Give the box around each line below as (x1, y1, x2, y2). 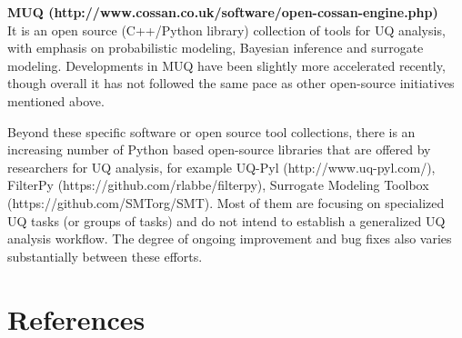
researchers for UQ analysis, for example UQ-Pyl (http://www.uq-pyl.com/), (7, 157, 436, 176)
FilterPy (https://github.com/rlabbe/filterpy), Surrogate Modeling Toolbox (7, 175, 429, 194)
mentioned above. (7, 91, 105, 110)
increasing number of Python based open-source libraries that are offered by (7, 140, 431, 159)
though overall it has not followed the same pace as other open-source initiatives (7, 74, 455, 93)
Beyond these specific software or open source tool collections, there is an (7, 122, 416, 141)
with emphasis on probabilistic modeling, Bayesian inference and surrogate (7, 38, 424, 57)
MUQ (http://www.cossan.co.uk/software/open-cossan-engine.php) (7, 3, 438, 21)
